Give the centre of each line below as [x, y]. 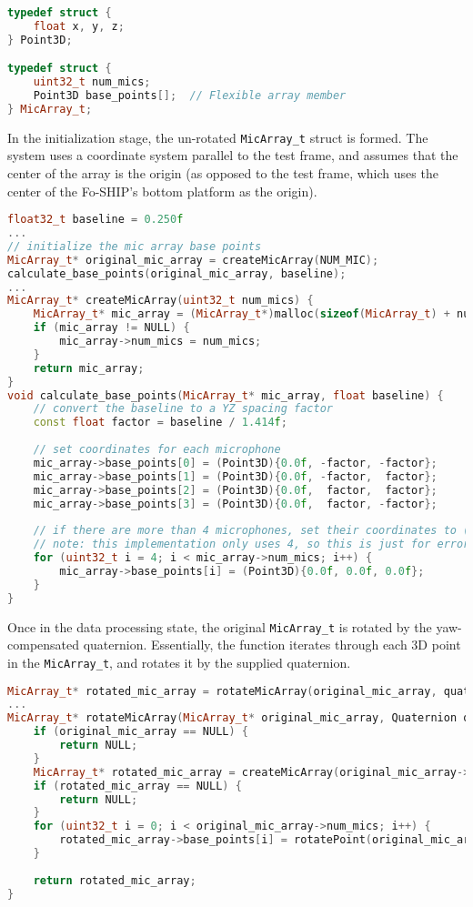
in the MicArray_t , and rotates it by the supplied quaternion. [179, 662]
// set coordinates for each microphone [157, 450]
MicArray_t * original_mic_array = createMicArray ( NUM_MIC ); [193, 260]
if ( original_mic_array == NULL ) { [141, 732]
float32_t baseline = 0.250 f [96, 220]
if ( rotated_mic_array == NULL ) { [137, 786]
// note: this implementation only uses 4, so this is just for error [252, 544]
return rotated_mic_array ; [115, 880]
